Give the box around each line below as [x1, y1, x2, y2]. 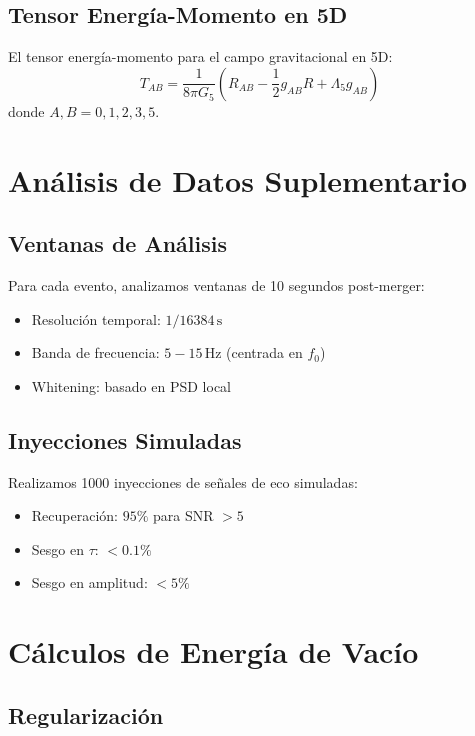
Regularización [8, 699, 164, 730]
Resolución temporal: [31, 308, 161, 329]
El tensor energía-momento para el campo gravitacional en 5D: [8, 46, 393, 67]
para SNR [152, 505, 214, 526]
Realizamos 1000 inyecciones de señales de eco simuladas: [8, 471, 358, 492]
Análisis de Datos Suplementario [8, 159, 468, 200]
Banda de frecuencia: [31, 342, 160, 363]
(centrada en [226, 342, 303, 363]
